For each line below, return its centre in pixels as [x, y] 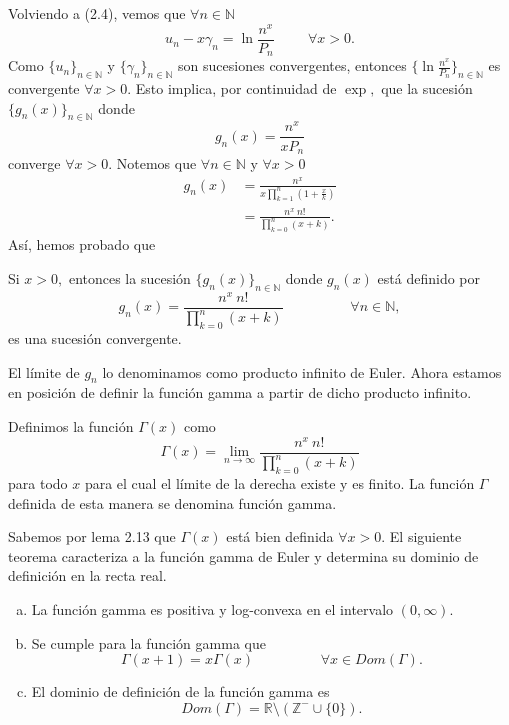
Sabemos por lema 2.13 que [92, 536]
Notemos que [156, 162]
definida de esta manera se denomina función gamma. [172, 502]
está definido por [428, 278]
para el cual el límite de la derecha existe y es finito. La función [279, 482]
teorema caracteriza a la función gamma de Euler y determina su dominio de [243, 555]
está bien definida [280, 536]
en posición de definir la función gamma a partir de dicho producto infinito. [240, 392]
